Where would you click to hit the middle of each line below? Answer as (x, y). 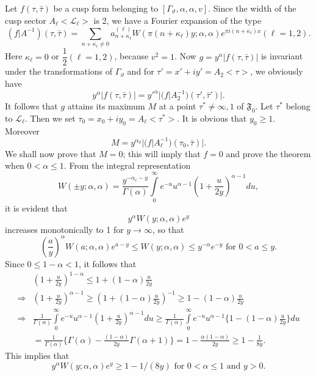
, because (131, 56)
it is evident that (36, 208)
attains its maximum (106, 106)
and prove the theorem (268, 153)
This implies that (37, 356)
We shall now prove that (51, 153)
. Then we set (50, 118)
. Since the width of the (252, 8)
